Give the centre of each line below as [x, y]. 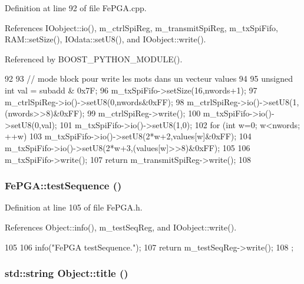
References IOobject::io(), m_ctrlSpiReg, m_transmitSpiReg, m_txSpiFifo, [141, 27]
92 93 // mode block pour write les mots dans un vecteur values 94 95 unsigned [149, 78]
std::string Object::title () [67, 273]
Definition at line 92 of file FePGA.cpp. [76, 8]
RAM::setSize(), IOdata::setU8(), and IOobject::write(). [105, 39]
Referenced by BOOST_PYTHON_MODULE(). [94, 59]
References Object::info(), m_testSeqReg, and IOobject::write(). [121, 227]
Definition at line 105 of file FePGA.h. [74, 207]
